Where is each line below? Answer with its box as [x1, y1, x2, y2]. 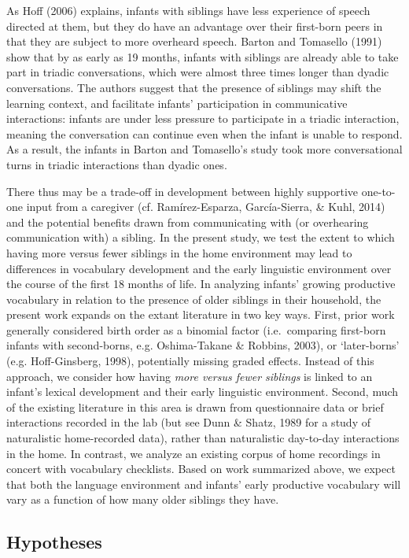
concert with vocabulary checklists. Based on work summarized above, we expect [6, 460, 396, 477]
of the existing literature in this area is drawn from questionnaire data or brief [6, 398, 384, 415]
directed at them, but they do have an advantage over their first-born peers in [6, 17, 383, 34]
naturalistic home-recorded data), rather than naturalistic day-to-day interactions [6, 430, 400, 446]
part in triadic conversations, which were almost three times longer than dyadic [6, 64, 389, 80]
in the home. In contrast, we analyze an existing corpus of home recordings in [6, 445, 381, 461]
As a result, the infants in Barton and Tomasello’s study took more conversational [6, 141, 403, 157]
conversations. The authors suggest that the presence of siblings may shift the [6, 79, 381, 95]
